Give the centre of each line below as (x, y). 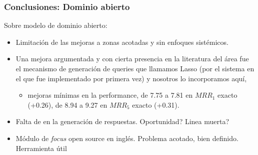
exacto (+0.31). (156, 104)
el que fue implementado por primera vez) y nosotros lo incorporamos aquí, (131, 78)
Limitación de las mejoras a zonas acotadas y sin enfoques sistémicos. (122, 42)
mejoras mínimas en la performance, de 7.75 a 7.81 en (110, 95)
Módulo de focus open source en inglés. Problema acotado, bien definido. (127, 138)
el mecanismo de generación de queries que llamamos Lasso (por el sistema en (135, 68)
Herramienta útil (41, 148)
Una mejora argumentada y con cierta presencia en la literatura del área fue (132, 59)
